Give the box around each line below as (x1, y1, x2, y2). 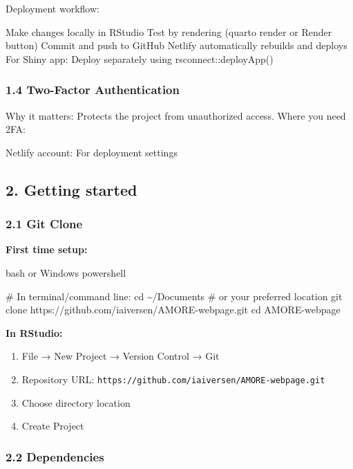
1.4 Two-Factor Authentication (6, 81, 180, 98)
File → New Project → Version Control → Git (21, 349, 220, 363)
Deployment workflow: (6, 1, 99, 15)
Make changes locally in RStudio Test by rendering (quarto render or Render (6, 24, 332, 39)
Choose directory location (21, 395, 131, 410)
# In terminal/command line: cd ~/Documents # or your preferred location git (6, 288, 343, 303)
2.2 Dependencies (6, 448, 104, 465)
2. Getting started (6, 178, 137, 200)
